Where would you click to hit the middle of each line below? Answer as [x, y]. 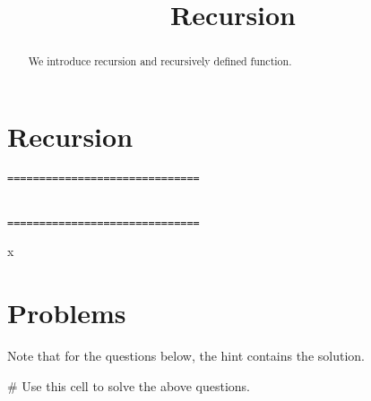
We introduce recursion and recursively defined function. [160, 61]
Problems [67, 313]
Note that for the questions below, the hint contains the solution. [186, 356]
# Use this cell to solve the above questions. [129, 385]
